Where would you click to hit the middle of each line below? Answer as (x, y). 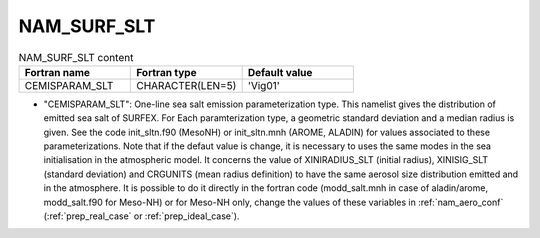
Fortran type (166, 72)
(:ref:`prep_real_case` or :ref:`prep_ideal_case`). (141, 216)
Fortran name (57, 72)
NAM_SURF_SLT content (76, 57)
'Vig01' (263, 85)
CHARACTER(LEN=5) (186, 85)
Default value (280, 72)
